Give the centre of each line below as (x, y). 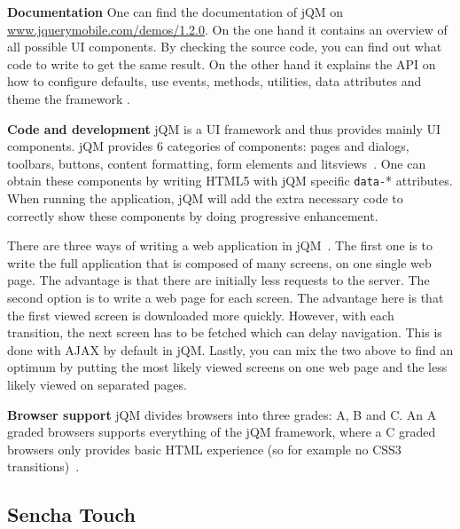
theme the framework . (69, 98)
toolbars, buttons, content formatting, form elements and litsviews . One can (217, 163)
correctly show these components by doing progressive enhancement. (193, 215)
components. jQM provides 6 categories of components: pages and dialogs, (208, 146)
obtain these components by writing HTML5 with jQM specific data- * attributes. (230, 181)
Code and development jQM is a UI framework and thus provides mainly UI (224, 128)
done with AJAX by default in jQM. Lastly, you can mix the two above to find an (230, 349)
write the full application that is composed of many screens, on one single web (219, 262)
